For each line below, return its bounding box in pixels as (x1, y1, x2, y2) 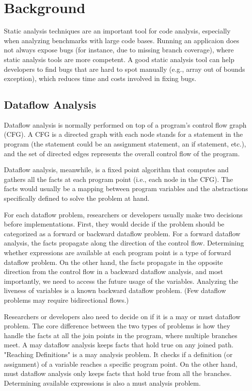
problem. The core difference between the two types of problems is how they (4, 321, 230, 331)
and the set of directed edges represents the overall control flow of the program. (4, 148, 240, 158)
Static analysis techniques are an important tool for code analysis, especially (4, 26, 231, 36)
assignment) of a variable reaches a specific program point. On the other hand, (4, 358, 237, 369)
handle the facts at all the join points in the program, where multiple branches (4, 330, 237, 340)
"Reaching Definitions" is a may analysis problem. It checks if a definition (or (4, 349, 233, 359)
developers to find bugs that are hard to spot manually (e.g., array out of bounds (4, 64, 245, 74)
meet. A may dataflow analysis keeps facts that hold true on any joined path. (4, 340, 234, 350)
